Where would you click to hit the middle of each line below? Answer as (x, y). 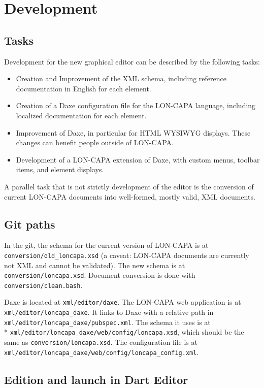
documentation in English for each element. (84, 88)
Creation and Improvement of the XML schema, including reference (121, 78)
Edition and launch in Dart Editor (96, 379)
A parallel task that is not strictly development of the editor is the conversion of (129, 186)
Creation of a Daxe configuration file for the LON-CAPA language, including (136, 105)
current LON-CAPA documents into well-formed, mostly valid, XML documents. (130, 196)
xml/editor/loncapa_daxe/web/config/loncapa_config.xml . (102, 352)
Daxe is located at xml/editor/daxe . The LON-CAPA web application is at (123, 302)
